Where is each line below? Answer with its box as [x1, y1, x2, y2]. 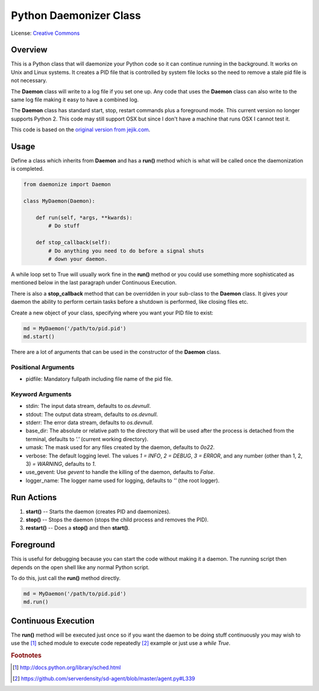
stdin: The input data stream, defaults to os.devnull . [25, 403, 151, 410]
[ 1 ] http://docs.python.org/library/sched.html [12, 664, 121, 671]
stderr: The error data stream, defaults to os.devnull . [25, 419, 154, 426]
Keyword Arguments [11, 390, 72, 398]
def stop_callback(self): [35, 239, 111, 246]
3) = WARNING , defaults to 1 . [25, 460, 96, 467]
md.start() [23, 333, 55, 340]
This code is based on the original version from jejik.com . [11, 126, 151, 133]
